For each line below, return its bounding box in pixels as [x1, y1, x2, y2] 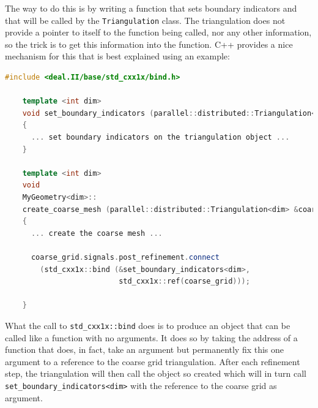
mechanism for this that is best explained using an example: [5, 50, 230, 62]
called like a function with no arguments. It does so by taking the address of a [5, 331, 298, 344]
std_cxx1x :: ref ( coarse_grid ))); [119, 277, 250, 286]
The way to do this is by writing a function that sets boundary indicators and [5, 2, 297, 14]
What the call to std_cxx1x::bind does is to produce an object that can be [5, 319, 290, 331]
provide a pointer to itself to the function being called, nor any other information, [5, 26, 312, 39]
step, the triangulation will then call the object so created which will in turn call [5, 367, 307, 380]
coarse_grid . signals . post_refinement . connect [31, 252, 220, 262]
